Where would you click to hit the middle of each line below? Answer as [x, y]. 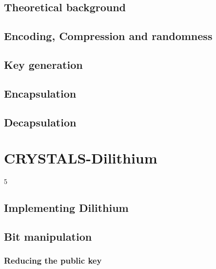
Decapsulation [40, 122]
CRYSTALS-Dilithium [81, 158]
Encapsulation [40, 93]
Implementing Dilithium [66, 208]
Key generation [43, 64]
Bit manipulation [48, 236]
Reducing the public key [53, 260]
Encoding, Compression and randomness [108, 36]
